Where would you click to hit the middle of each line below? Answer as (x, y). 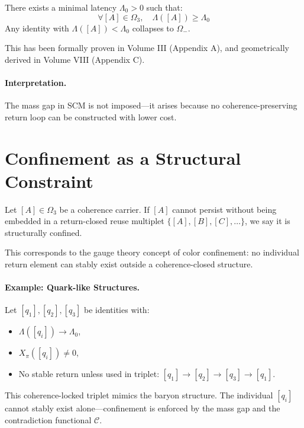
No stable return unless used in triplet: (89, 374)
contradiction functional (48, 420)
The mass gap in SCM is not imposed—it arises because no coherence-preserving (151, 105)
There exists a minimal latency (61, 7)
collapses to (153, 28)
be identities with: (117, 310)
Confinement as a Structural (123, 157)
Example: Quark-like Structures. (72, 287)
